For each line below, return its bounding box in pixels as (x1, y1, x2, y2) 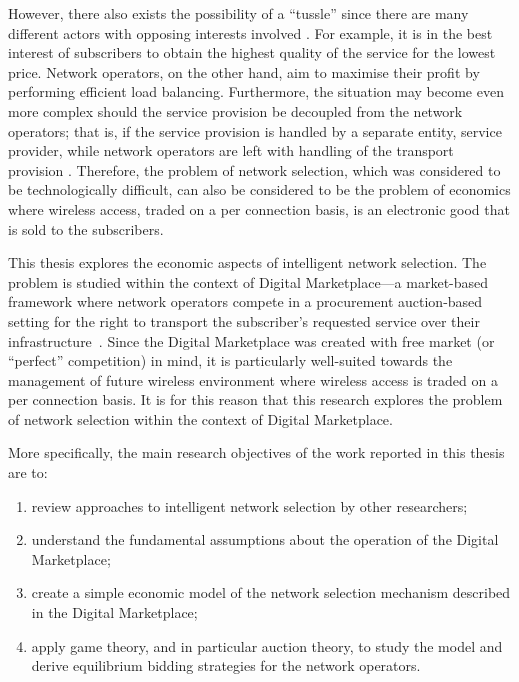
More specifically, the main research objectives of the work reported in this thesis (8, 442, 505, 463)
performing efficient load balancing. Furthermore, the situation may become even (8, 81, 504, 102)
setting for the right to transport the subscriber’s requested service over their (8, 310, 480, 331)
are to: (8, 462, 48, 483)
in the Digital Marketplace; (31, 602, 198, 623)
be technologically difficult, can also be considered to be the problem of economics (8, 179, 511, 200)
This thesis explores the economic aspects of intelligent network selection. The (8, 252, 487, 273)
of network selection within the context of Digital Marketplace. (8, 408, 393, 429)
